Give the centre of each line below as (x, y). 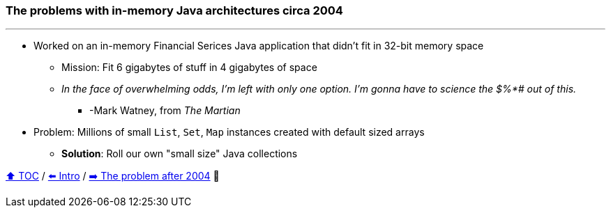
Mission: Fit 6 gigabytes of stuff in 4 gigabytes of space (189, 68)
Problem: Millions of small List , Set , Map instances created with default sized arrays (229, 132)
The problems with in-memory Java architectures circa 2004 (174, 10)
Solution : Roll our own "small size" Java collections (180, 154)
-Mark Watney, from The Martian (165, 111)
